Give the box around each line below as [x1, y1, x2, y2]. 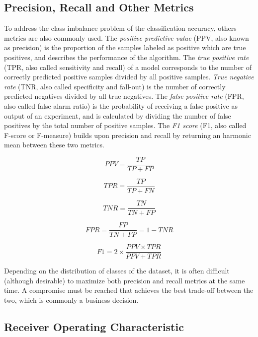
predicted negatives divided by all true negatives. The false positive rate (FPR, [4, 91, 244, 101]
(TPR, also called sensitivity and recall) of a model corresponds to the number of [4, 62, 252, 72]
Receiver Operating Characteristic [4, 319, 184, 334]
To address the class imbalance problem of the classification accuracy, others [4, 23, 237, 33]
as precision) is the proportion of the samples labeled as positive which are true [4, 42, 246, 53]
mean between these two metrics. [4, 139, 104, 150]
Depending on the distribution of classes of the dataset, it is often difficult [4, 266, 230, 276]
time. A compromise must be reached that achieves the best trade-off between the [4, 285, 254, 295]
